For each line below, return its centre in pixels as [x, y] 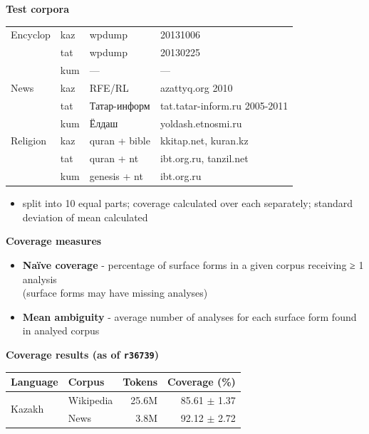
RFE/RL [109, 87]
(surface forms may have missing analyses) [115, 293]
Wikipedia [90, 399]
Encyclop [31, 35]
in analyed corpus [61, 330]
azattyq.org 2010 [196, 87]
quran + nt [114, 158]
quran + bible [120, 141]
